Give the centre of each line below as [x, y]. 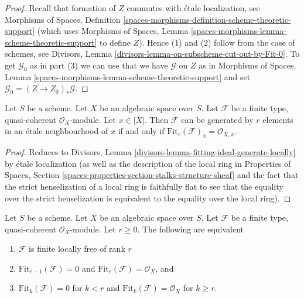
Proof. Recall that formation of [60, 8]
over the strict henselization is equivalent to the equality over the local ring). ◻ [148, 198]
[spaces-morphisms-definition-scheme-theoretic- [207, 19]
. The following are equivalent [191, 229]
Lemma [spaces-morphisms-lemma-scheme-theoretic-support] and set [128, 76]
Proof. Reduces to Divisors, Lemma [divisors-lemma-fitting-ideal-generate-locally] [150, 152]
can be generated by [217, 119]
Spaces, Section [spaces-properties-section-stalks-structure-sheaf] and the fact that [152, 175]
